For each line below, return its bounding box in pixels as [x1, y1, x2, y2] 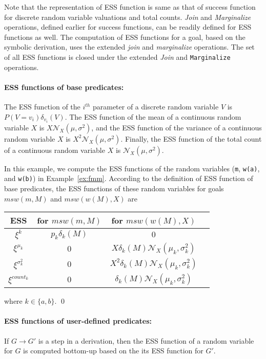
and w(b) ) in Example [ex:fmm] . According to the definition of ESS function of [4, 173, 253, 184]
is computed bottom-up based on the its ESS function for [23, 345, 203, 356]
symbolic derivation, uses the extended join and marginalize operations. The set [4, 41, 255, 52]
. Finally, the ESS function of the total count [120, 133, 262, 144]
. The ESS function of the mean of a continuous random [65, 111, 241, 122]
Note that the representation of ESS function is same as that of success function [4, 2, 256, 12]
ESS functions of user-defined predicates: [4, 316, 152, 326]
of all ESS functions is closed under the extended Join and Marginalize [4, 51, 231, 62]
